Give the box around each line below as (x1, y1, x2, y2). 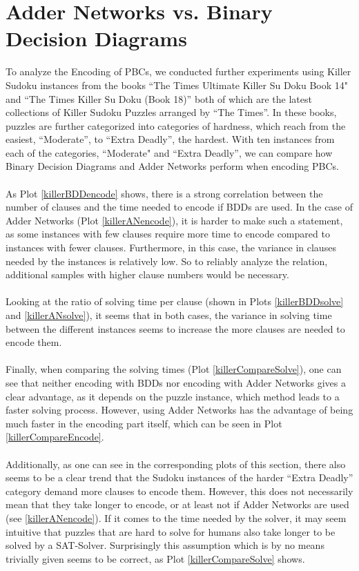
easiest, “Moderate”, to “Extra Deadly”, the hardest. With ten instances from (6, 132, 335, 146)
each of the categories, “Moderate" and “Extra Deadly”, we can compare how (6, 145, 333, 159)
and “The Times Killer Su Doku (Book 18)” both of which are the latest (6, 91, 312, 106)
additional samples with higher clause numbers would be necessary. (6, 267, 289, 282)
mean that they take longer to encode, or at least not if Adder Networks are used (6, 497, 349, 512)
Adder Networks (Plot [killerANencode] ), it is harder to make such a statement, (6, 213, 343, 227)
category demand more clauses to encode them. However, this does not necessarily (6, 483, 353, 498)
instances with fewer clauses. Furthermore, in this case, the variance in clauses (6, 240, 336, 255)
